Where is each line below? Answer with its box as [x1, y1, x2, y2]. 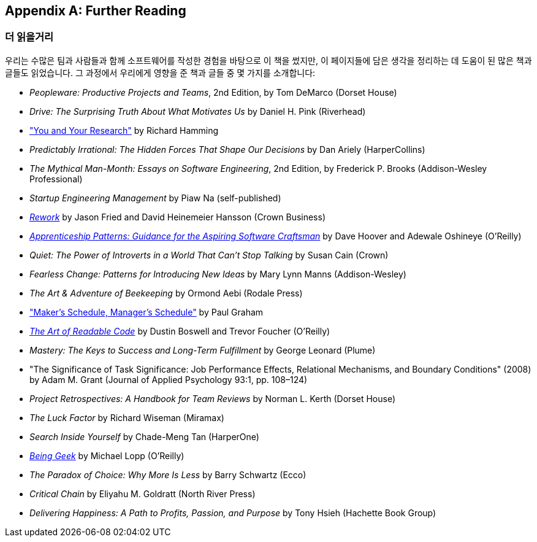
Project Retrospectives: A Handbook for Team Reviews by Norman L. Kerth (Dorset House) [29, 393, 396, 404]
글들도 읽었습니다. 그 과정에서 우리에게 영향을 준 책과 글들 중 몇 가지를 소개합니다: [5, 67, 316, 78]
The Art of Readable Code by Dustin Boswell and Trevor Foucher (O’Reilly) [29, 325, 330, 336]
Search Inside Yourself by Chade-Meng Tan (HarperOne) [29, 431, 259, 442]
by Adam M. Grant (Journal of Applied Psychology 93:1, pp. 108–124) [29, 374, 308, 385]
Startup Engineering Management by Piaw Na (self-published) [29, 192, 281, 203]
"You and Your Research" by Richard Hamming [29, 125, 219, 136]
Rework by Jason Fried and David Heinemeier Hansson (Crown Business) [29, 211, 326, 222]
